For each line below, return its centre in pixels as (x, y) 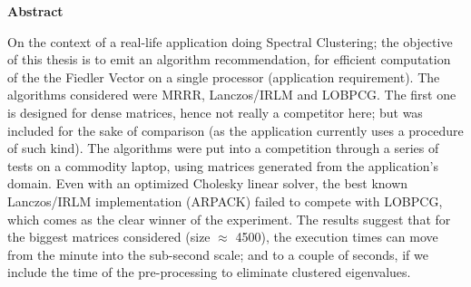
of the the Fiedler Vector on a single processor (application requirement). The (224, 77)
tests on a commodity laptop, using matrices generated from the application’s (223, 165)
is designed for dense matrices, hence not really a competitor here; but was (215, 112)
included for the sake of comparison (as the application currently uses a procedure (235, 130)
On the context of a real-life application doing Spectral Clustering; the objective (230, 41)
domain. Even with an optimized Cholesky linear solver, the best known (208, 183)
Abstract (35, 11)
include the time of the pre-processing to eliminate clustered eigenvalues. (209, 272)
